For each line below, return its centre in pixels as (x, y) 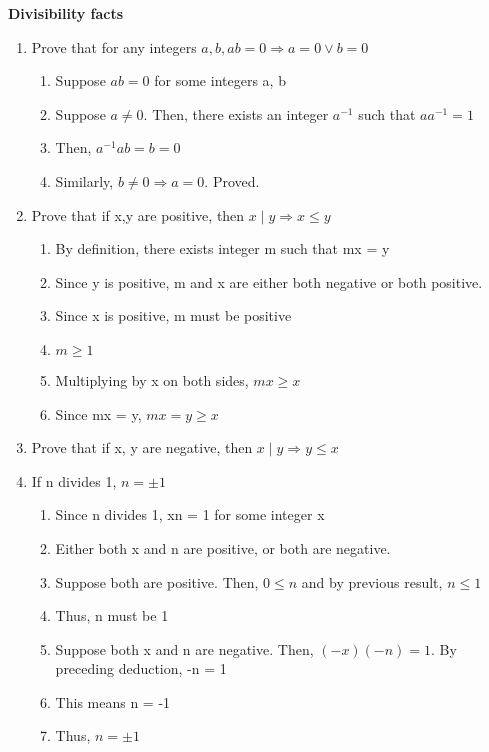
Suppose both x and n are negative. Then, (184, 648)
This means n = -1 (113, 701)
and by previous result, (372, 581)
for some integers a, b (220, 80)
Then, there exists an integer (240, 113)
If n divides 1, (74, 480)
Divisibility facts (66, 13)
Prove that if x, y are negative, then (142, 447)
